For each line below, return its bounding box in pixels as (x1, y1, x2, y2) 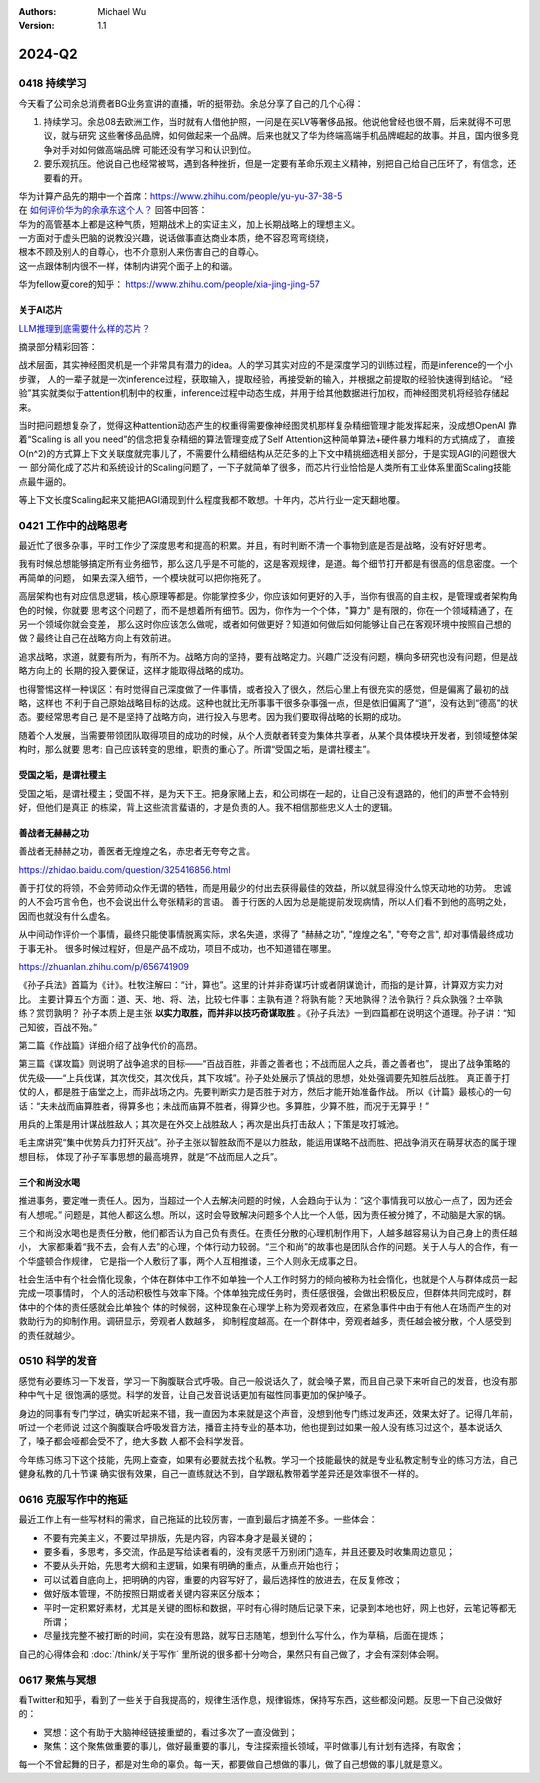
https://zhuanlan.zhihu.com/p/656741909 (18, 961, 190, 973)
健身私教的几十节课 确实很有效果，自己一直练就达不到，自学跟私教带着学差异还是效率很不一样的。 (18, 1468, 424, 1480)
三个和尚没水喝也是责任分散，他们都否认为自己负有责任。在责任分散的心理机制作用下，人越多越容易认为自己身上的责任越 (18, 1226, 518, 1239)
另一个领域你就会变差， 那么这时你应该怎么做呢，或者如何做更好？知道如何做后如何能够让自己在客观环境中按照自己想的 (18, 618, 512, 630)
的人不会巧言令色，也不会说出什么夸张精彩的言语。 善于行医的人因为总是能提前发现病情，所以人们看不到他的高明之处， (18, 896, 512, 908)
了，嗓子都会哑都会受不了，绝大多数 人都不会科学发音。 (18, 1435, 249, 1447)
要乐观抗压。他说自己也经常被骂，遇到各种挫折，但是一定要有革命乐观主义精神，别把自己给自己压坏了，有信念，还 (43, 158, 517, 170)
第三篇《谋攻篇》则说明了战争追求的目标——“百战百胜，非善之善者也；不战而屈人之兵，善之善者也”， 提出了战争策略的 (18, 1058, 511, 1070)
